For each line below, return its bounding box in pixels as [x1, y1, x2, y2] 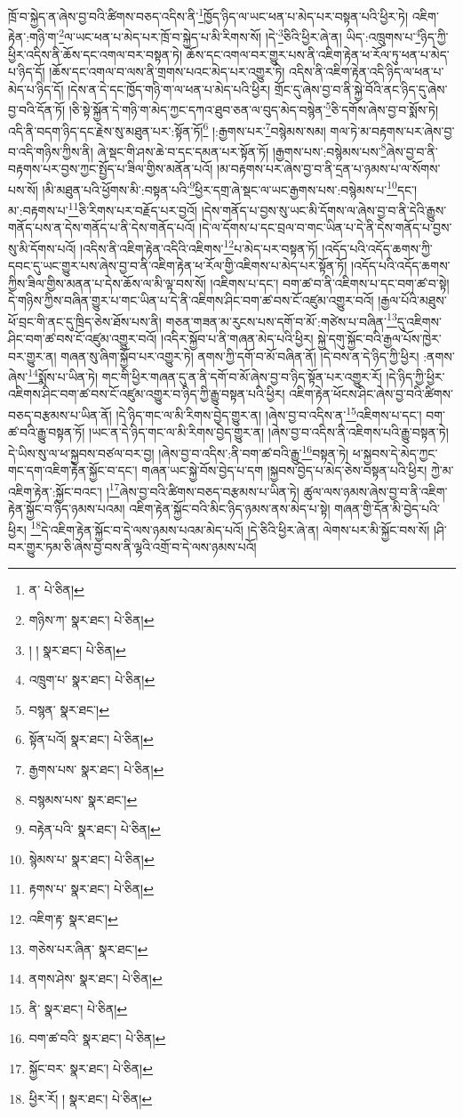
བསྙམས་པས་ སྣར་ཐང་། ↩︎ [28, 789, 138, 808]
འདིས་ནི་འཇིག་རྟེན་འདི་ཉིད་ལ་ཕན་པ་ [289, 62, 444, 81]
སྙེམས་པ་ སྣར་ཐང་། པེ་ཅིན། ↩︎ [28, 849, 155, 868]
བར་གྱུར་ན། [8, 346, 57, 365]
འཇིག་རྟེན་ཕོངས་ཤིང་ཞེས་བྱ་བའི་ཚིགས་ [289, 384, 453, 403]
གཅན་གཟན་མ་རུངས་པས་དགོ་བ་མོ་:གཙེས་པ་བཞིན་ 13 [165, 309, 397, 330]
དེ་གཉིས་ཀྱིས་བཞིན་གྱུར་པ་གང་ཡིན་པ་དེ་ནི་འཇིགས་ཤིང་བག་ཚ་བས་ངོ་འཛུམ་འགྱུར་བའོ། [8, 291, 374, 310]
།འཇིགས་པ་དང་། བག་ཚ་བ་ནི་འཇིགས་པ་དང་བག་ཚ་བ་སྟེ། [210, 273, 450, 292]
